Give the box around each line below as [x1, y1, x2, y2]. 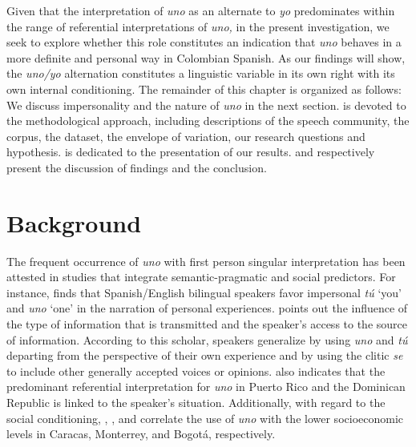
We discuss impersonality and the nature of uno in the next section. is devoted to [6, 96, 406, 113]
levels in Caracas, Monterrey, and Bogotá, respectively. [6, 425, 276, 442]
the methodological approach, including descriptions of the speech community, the [6, 112, 410, 129]
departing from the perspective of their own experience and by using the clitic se [6, 347, 403, 364]
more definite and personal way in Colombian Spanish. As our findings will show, [6, 49, 406, 66]
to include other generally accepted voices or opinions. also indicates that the [6, 362, 386, 379]
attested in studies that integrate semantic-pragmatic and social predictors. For [6, 268, 396, 285]
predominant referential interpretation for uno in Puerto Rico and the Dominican [6, 378, 406, 395]
